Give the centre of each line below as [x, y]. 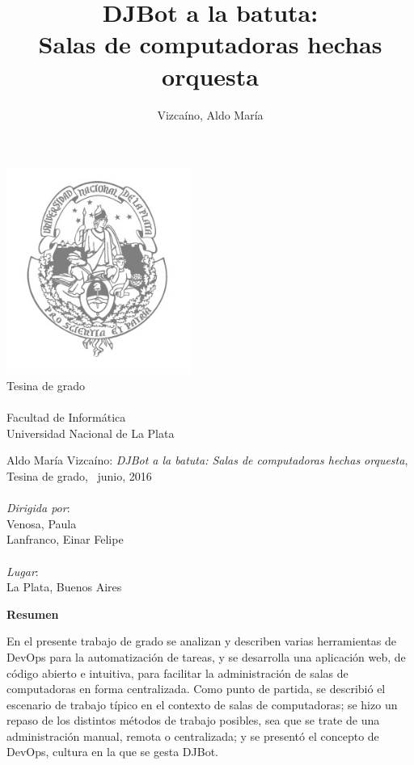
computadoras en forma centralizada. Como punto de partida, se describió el [196, 689]
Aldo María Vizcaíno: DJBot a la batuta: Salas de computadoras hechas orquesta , [207, 460]
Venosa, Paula [42, 523]
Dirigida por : [38, 508]
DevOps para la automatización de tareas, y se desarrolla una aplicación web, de [206, 656]
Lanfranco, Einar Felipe [65, 539]
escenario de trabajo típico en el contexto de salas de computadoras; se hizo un [202, 704]
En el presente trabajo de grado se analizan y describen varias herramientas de [201, 641]
